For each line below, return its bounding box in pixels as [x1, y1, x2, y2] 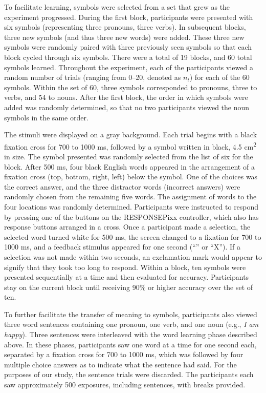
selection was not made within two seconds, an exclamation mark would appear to [4, 251, 262, 262]
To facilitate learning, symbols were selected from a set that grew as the [4, 2, 230, 12]
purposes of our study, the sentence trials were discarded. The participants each [4, 369, 254, 380]
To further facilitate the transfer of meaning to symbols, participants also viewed [4, 308, 257, 319]
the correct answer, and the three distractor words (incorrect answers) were [4, 181, 240, 192]
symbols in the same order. [4, 112, 88, 122]
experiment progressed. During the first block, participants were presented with [4, 11, 253, 22]
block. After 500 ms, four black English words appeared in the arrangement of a [4, 161, 255, 172]
